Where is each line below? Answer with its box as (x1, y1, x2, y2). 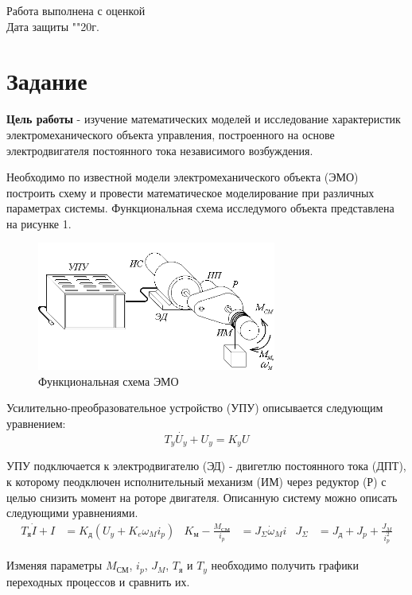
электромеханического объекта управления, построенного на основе (6, 126, 335, 142)
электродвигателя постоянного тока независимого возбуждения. (6, 142, 313, 158)
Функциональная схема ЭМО (38, 372, 179, 389)
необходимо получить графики (211, 557, 359, 574)
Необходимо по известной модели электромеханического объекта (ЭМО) (6, 169, 359, 185)
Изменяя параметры (6, 557, 103, 574)
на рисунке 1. (6, 215, 72, 231)
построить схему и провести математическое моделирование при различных (6, 184, 375, 200)
